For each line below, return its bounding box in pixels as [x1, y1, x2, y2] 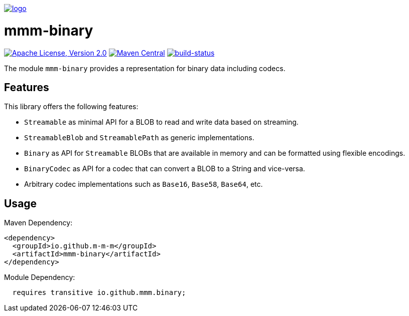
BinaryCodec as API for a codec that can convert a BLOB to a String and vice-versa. [24, 164, 305, 173]
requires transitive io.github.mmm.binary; [12, 288, 186, 297]
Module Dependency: [4, 273, 75, 282]
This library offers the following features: [4, 102, 139, 111]
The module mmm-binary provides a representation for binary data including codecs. [4, 64, 286, 73]
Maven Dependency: [4, 218, 73, 227]
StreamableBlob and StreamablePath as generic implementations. [24, 133, 254, 142]
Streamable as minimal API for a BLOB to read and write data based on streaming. [24, 118, 299, 127]
